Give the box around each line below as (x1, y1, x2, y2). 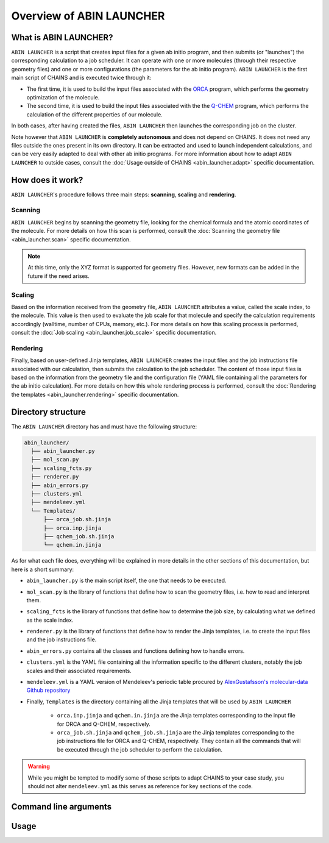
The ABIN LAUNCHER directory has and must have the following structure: (11, 422, 197, 430)
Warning (27, 763, 50, 770)
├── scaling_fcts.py (30, 464, 92, 472)
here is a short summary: (11, 566, 74, 573)
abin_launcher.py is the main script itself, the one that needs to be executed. (26, 577, 227, 585)
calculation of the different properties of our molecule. (26, 110, 163, 118)
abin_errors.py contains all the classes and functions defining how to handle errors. (26, 647, 245, 655)
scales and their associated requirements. (26, 667, 132, 674)
